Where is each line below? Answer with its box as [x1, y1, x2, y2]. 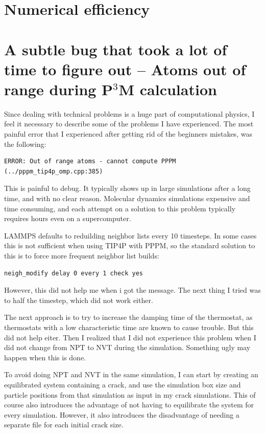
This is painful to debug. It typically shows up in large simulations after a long [4, 183, 251, 193]
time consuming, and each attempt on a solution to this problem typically [4, 203, 235, 213]
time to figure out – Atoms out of [4, 58, 246, 79]
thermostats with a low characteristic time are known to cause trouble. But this [4, 321, 254, 332]
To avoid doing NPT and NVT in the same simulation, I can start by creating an [4, 369, 258, 380]
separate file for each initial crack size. [4, 419, 124, 430]
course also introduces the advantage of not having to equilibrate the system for [4, 399, 254, 410]
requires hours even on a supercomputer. [4, 213, 131, 224]
